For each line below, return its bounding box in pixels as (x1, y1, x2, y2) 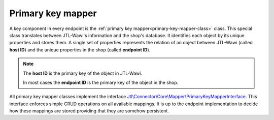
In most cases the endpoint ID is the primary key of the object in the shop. (23, 79, 179, 85)
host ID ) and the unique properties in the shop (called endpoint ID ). (9, 46, 151, 53)
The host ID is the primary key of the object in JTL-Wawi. (23, 70, 142, 76)
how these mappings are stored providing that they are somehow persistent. (9, 108, 169, 114)
